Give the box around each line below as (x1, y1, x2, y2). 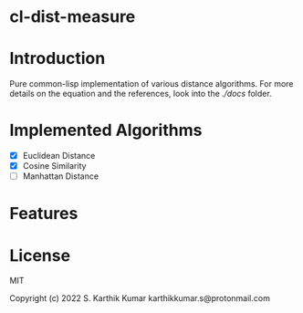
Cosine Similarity (22, 161, 87, 172)
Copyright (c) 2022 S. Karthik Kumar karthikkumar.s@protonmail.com (9, 293, 271, 304)
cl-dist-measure (9, 6, 136, 27)
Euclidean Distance (22, 151, 96, 162)
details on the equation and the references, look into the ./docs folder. (9, 89, 272, 99)
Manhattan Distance (22, 171, 99, 182)
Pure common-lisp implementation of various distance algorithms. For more (9, 78, 294, 89)
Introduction (9, 48, 106, 69)
